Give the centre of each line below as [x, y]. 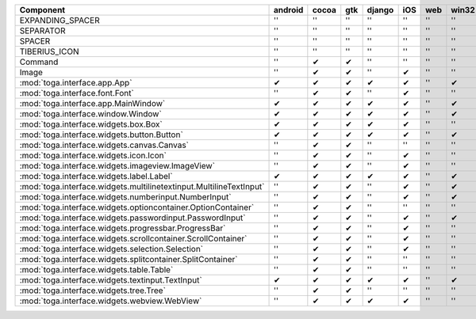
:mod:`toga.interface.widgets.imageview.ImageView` [117, 166]
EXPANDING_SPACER [59, 20]
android [288, 10]
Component [42, 10]
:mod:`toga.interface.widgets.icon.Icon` [93, 156]
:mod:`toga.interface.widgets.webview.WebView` [111, 301]
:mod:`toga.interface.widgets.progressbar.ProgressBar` [123, 228]
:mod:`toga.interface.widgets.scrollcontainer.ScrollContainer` [133, 239]
